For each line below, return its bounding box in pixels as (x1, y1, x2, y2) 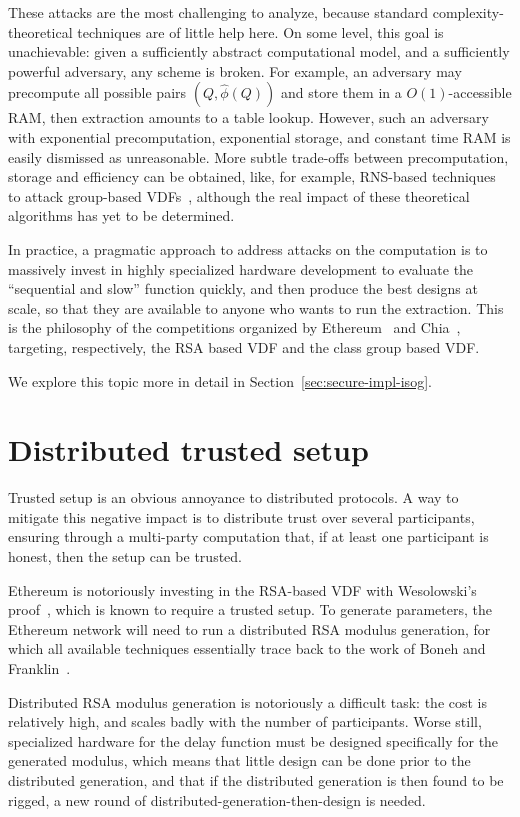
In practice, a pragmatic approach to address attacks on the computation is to (8, 238, 488, 259)
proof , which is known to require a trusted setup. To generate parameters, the (8, 599, 492, 620)
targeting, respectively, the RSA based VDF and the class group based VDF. (8, 336, 480, 357)
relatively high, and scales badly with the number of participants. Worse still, (8, 711, 482, 732)
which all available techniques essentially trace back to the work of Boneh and (8, 638, 486, 659)
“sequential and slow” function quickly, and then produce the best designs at (8, 278, 478, 299)
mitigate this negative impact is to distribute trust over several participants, (8, 506, 475, 527)
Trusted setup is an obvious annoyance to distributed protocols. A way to (8, 487, 459, 508)
